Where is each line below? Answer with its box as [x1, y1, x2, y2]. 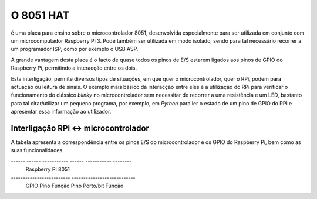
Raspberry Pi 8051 [25, 166, 70, 173]
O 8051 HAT [11, 9, 70, 22]
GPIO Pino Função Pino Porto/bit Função [25, 182, 124, 189]
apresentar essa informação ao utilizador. [11, 108, 112, 115]
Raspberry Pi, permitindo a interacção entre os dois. [11, 64, 137, 71]
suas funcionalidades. [11, 147, 64, 154]
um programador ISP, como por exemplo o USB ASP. [11, 46, 139, 53]
